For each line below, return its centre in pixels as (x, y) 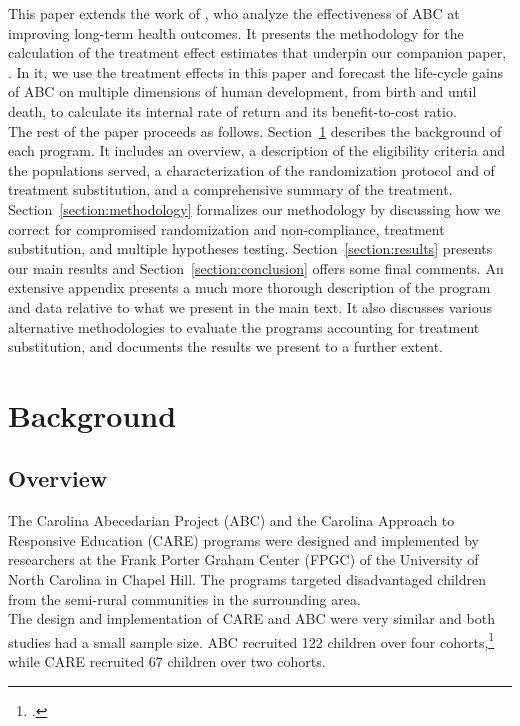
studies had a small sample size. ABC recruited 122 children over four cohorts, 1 (251, 640)
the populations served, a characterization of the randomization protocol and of (251, 169)
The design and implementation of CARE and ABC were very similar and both (251, 618)
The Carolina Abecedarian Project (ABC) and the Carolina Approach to (231, 520)
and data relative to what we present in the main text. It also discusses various (250, 306)
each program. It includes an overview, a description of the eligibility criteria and (257, 150)
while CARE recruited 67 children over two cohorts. (167, 661)
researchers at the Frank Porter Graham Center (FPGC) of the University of (243, 559)
